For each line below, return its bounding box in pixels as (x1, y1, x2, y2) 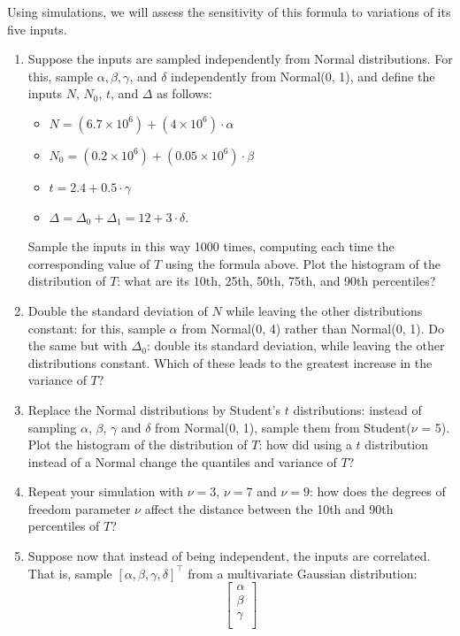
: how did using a (258, 435, 352, 454)
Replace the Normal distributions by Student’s (27, 400, 280, 418)
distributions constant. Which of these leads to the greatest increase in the (27, 353, 433, 372)
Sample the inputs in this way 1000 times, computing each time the (27, 237, 395, 256)
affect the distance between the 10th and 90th (144, 499, 394, 517)
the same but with (27, 336, 127, 355)
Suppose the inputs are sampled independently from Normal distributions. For (27, 50, 453, 68)
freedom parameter (27, 499, 131, 517)
